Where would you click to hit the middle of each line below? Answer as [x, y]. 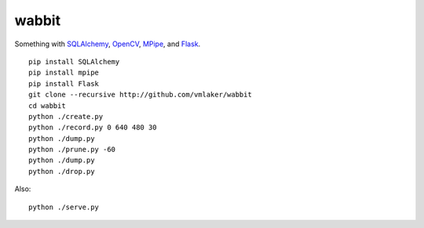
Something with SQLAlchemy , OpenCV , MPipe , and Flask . [108, 44]
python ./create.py [66, 116]
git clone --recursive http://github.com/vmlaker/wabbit [141, 95]
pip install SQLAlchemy [74, 62]
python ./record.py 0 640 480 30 [93, 128]
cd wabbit [47, 105]
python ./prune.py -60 [72, 150]
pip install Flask [64, 83]
